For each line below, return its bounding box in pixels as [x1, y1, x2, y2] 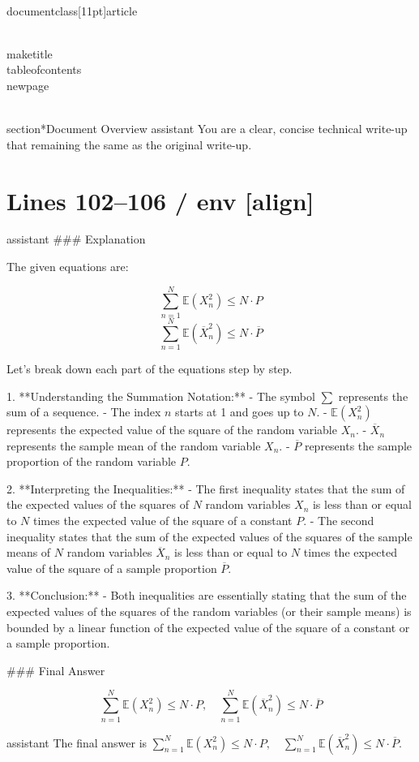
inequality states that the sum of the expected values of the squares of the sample [6, 527, 413, 545]
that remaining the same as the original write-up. [6, 136, 252, 153]
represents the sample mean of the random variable [6, 437, 261, 454]
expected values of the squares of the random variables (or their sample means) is [6, 603, 412, 620]
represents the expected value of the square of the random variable [6, 421, 337, 438]
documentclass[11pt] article [6, 2, 138, 19]
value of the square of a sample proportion [6, 559, 217, 576]
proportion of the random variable [6, 453, 177, 470]
